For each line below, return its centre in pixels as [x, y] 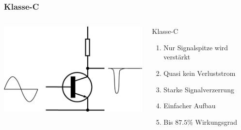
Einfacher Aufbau [190, 106]
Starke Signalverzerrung [199, 89]
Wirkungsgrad [216, 122]
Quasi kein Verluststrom [200, 73]
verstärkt [177, 57]
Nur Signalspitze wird [196, 47]
